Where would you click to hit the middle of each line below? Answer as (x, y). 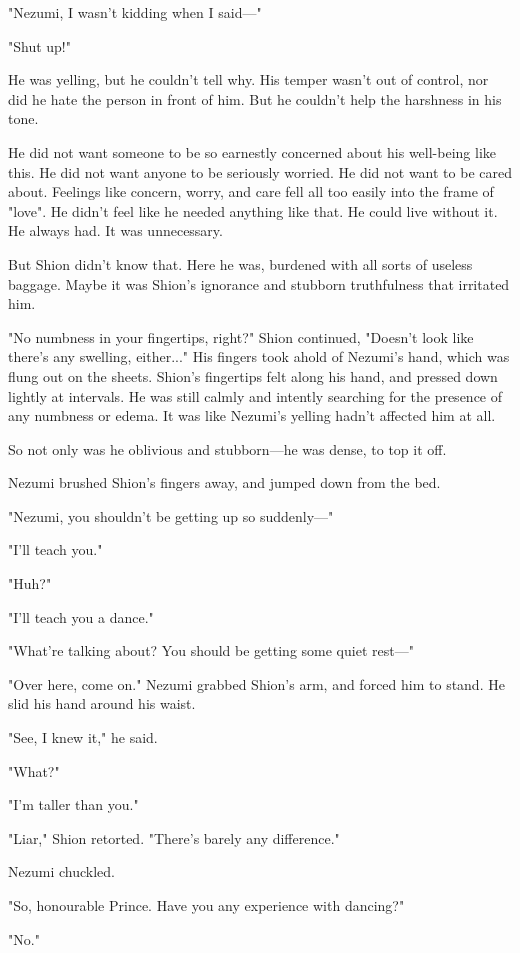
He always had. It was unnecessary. (115, 230)
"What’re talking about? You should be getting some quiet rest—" (211, 650)
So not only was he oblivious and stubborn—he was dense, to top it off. (227, 448)
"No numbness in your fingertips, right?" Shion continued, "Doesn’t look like (241, 336)
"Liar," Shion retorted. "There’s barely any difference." (174, 837)
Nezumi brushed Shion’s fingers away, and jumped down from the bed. (224, 482)
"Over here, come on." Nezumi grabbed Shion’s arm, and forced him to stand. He (256, 683)
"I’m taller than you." (73, 804)
